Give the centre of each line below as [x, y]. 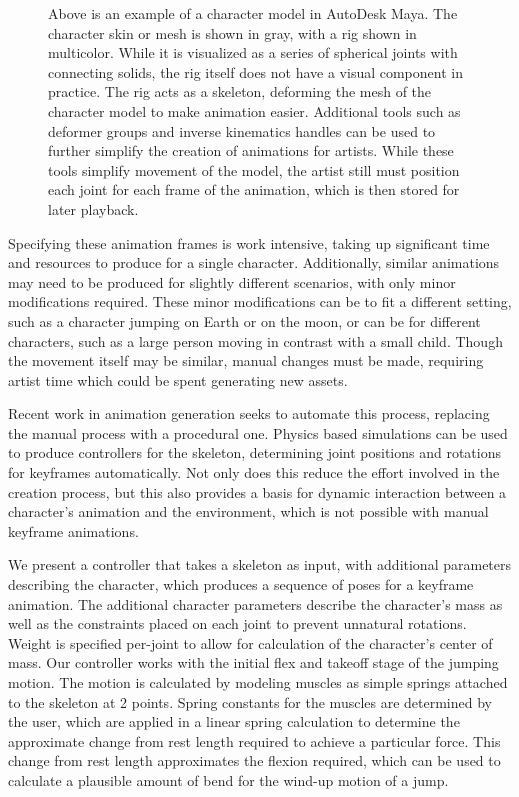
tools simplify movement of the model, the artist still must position [254, 169]
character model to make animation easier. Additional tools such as [254, 110]
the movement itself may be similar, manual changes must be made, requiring [246, 360]
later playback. [93, 208]
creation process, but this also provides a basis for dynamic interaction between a [257, 491]
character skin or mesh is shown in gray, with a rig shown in [232, 32]
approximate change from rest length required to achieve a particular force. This [254, 740]
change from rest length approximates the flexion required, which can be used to [254, 760]
